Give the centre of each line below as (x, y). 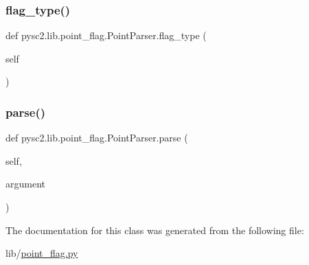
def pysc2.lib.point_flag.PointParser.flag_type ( (106, 35)
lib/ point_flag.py (42, 253)
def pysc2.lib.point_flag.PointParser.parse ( (97, 138)
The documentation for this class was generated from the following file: (155, 230)
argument (25, 184)
